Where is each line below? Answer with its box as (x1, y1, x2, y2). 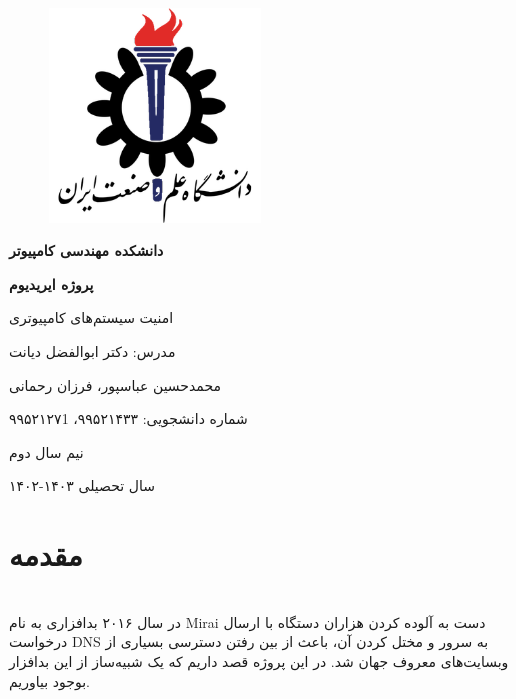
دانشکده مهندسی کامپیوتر (9, 240, 164, 261)
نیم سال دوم (9, 441, 84, 462)
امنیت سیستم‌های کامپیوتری (9, 307, 174, 328)
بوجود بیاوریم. (9, 670, 90, 691)
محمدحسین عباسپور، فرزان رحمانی (9, 374, 221, 395)
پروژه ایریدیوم (9, 273, 94, 294)
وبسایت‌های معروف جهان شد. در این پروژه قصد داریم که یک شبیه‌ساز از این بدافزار (9, 650, 509, 671)
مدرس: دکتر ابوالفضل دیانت (9, 341, 176, 362)
